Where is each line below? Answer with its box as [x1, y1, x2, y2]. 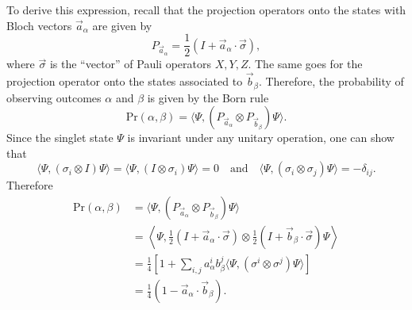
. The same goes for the [248, 55, 363, 72]
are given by [92, 17, 152, 33]
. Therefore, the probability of [258, 73, 404, 90]
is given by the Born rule [147, 89, 269, 105]
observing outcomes [6, 89, 102, 105]
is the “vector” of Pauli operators [49, 55, 211, 72]
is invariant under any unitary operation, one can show [127, 129, 395, 146]
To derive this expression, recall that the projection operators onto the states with [6, 2, 406, 17]
